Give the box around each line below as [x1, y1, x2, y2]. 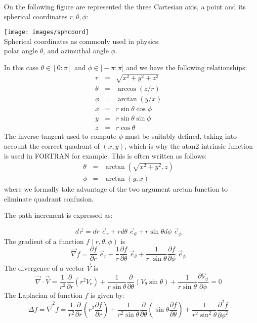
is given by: [90, 289, 125, 300]
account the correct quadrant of [4, 140, 100, 151]
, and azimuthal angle [43, 45, 109, 56]
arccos [118, 85, 136, 93]
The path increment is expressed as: [4, 210, 113, 220]
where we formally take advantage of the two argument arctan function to [4, 184, 228, 194]
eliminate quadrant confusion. [4, 193, 94, 203]
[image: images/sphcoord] [4, 29, 89, 36]
